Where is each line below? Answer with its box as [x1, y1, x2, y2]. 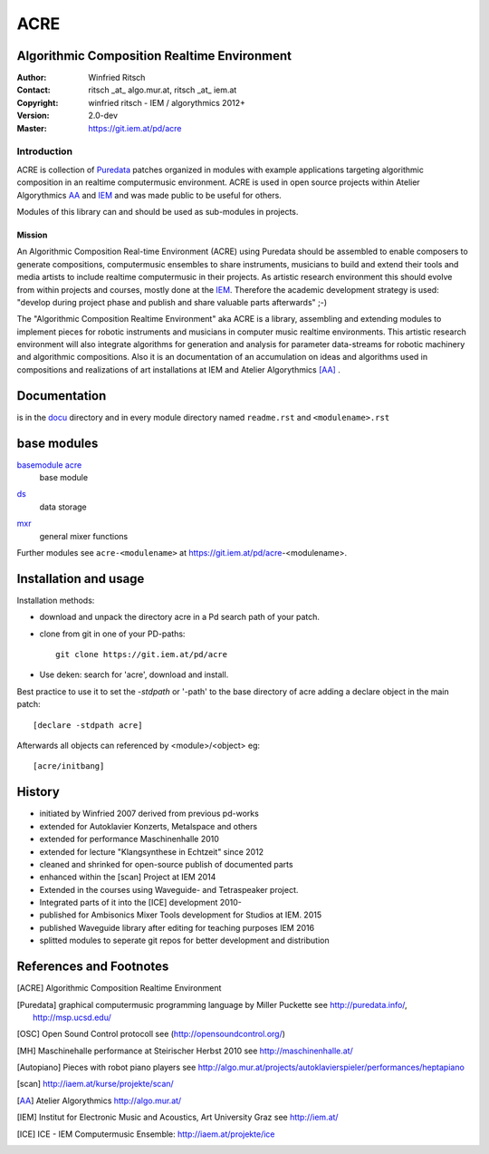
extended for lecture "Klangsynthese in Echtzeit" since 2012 [39, 846, 264, 857]
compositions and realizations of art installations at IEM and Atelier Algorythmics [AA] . [16, 364, 341, 375]
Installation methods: [16, 595, 95, 606]
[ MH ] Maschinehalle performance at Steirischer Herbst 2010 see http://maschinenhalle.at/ [16, 1045, 353, 1056]
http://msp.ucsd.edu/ [33, 1012, 112, 1023]
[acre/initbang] [33, 761, 105, 771]
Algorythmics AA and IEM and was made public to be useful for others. [16, 189, 283, 200]
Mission [16, 229, 48, 240]
